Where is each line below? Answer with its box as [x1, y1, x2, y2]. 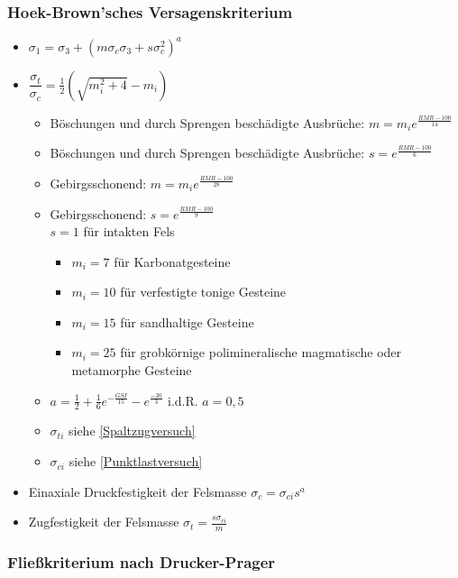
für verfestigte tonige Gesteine [120, 282, 287, 301]
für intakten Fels [83, 222, 175, 241]
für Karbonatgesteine [114, 252, 231, 271]
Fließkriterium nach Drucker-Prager [7, 551, 276, 573]
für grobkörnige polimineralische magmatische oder [120, 343, 402, 362]
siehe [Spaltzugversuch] [68, 421, 196, 440]
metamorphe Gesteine [71, 361, 192, 380]
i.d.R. [167, 390, 198, 409]
